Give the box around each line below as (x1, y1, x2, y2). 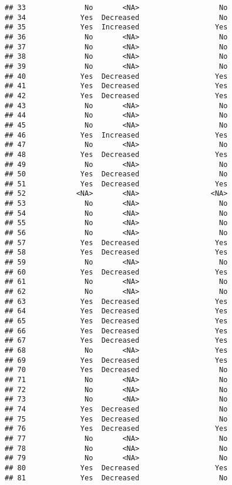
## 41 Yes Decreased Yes (5, 82, 228, 91)
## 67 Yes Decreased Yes (5, 336, 228, 345)
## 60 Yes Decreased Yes (5, 267, 228, 276)
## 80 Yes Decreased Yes (5, 463, 228, 472)
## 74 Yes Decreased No (5, 404, 228, 413)
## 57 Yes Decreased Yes (5, 238, 228, 247)
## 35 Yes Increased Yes (5, 23, 228, 32)
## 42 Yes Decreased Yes (5, 91, 228, 100)
